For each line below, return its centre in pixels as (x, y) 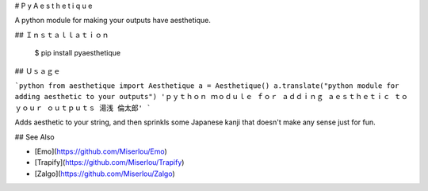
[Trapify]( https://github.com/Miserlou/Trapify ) (109, 162)
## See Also (34, 137)
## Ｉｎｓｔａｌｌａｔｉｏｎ (62, 35)
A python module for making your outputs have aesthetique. (113, 21)
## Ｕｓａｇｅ (38, 71)
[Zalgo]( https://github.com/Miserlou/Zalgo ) (105, 174)
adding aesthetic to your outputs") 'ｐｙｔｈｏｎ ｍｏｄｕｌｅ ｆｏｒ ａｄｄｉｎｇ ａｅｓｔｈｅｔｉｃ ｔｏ (211, 97)
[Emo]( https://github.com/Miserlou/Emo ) (101, 151)
